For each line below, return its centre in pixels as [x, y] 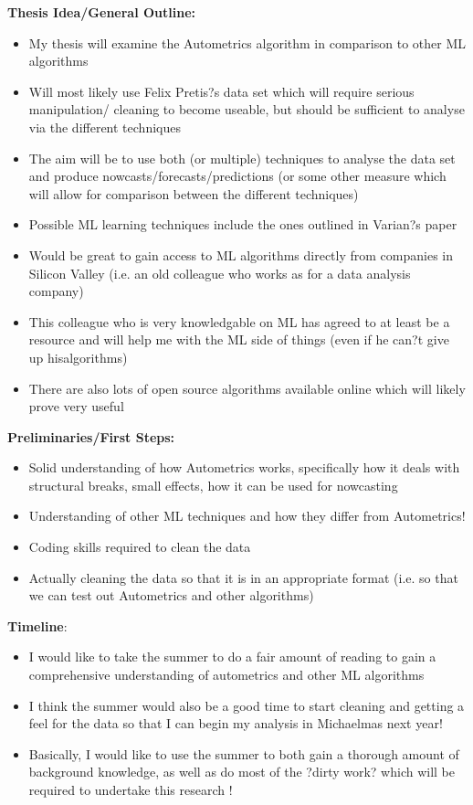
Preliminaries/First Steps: [91, 436]
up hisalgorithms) [78, 357]
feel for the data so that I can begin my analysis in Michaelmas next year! [236, 723]
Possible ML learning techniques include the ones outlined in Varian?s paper [243, 224]
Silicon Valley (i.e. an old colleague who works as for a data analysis [220, 273]
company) [56, 291]
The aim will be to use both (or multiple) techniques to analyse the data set [242, 158]
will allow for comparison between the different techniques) [194, 193]
